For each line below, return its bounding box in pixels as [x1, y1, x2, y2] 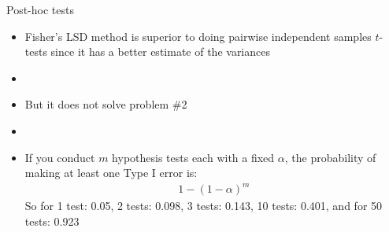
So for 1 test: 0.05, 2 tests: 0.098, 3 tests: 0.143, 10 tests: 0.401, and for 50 [24, 197, 383, 214]
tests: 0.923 [24, 212, 80, 229]
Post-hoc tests [6, 2, 74, 17]
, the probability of [284, 149, 376, 165]
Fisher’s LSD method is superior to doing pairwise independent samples [24, 28, 372, 44]
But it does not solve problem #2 [24, 96, 187, 112]
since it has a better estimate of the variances [50, 43, 270, 60]
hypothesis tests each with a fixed [112, 149, 275, 165]
